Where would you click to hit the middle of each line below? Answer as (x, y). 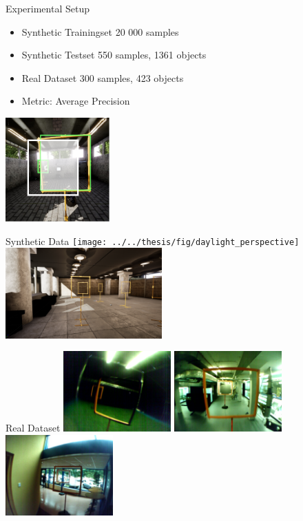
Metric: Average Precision (76, 101)
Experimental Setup (48, 8)
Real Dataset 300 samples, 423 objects (103, 77)
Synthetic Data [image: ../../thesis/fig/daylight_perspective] (153, 241)
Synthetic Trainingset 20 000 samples (100, 31)
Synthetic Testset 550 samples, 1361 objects (114, 55)
